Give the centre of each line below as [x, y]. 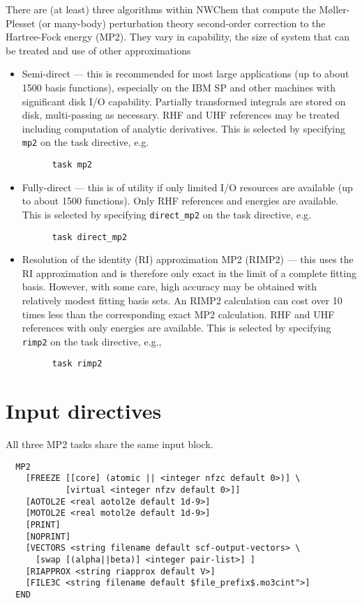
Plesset [21, 23]
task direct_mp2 [90, 237]
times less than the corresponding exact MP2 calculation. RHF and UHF [178, 314]
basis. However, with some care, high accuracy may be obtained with [169, 286]
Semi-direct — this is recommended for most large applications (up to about [186, 74]
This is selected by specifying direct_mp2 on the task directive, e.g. [166, 214]
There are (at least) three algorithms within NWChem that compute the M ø [169, 9]
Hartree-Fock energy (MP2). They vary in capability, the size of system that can [178, 37]
